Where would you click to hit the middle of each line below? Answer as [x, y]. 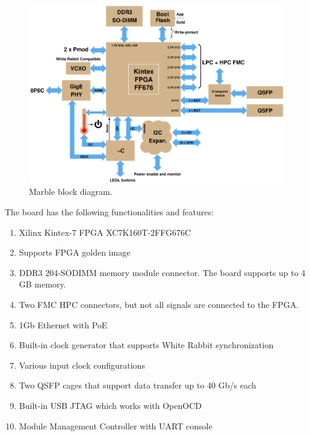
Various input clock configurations [82, 365]
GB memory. [42, 284]
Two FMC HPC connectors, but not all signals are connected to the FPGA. [159, 304]
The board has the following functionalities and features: [109, 212]
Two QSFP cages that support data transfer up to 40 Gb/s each [138, 385]
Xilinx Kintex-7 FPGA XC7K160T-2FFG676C [105, 232]
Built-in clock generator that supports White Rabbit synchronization [146, 345]
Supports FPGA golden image [75, 252]
